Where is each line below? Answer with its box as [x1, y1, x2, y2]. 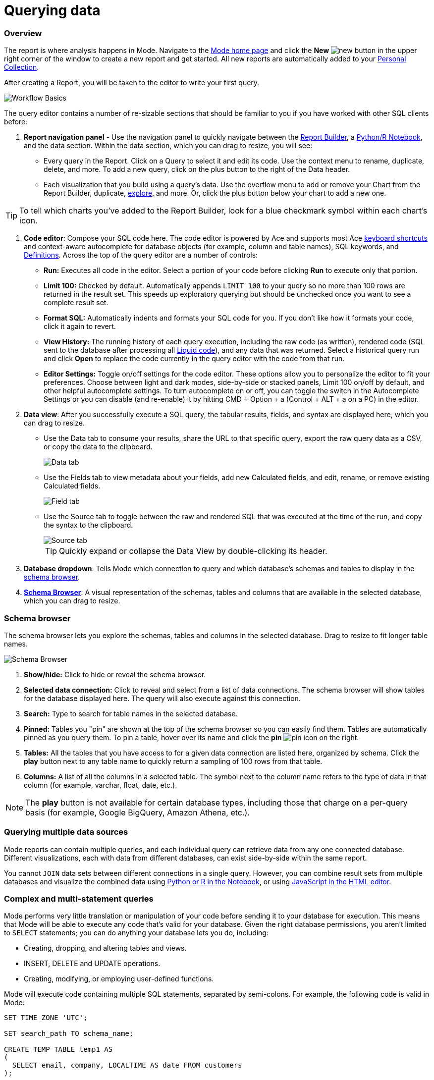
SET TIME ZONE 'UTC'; [4, 1014, 88, 1022]
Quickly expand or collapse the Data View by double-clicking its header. [59, 546, 327, 556]
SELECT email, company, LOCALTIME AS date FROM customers [12, 1061, 242, 1070]
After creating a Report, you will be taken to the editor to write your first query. [4, 78, 260, 87]
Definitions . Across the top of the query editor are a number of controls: [24, 251, 258, 260]
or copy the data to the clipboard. [44, 442, 153, 451]
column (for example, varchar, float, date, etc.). [24, 780, 177, 789]
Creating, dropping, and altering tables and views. [24, 944, 187, 953]
